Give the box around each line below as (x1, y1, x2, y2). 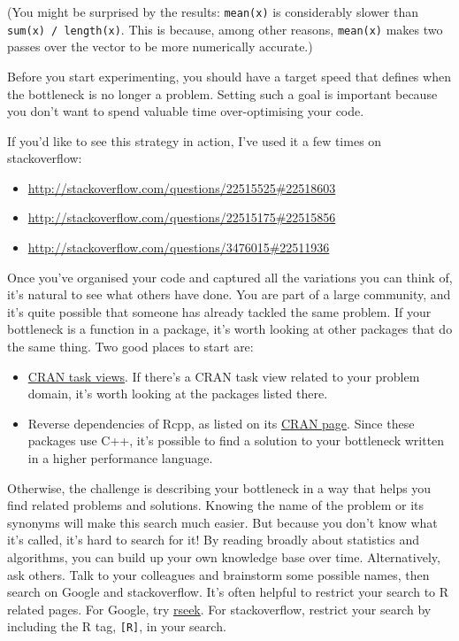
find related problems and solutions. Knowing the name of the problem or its (7, 496, 425, 514)
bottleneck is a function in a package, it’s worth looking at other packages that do (7, 320, 453, 338)
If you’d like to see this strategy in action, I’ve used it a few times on (7, 131, 382, 150)
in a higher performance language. (27, 449, 213, 467)
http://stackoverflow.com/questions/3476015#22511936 (27, 238, 330, 257)
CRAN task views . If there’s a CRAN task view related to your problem (27, 367, 420, 385)
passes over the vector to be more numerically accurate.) (7, 37, 313, 56)
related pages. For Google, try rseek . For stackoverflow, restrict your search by (7, 599, 432, 618)
